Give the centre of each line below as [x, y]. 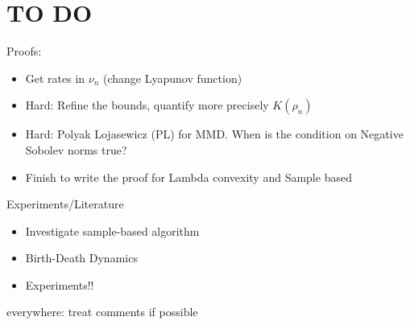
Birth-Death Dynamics [81, 258]
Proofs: [24, 51]
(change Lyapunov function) [173, 78]
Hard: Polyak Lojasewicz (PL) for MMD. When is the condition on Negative [214, 134]
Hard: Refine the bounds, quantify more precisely [147, 105]
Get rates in [55, 78]
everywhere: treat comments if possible [102, 312]
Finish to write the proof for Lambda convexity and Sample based [188, 177]
